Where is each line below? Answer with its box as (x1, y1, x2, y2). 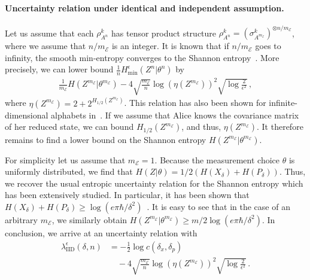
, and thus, (181, 120, 221, 133)
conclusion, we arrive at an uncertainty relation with (5, 226, 197, 239)
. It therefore (257, 120, 303, 133)
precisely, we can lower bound (5, 63, 114, 75)
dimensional (5, 108, 48, 121)
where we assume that (5, 39, 86, 52)
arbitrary (5, 213, 38, 226)
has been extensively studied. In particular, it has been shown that (5, 188, 250, 201)
